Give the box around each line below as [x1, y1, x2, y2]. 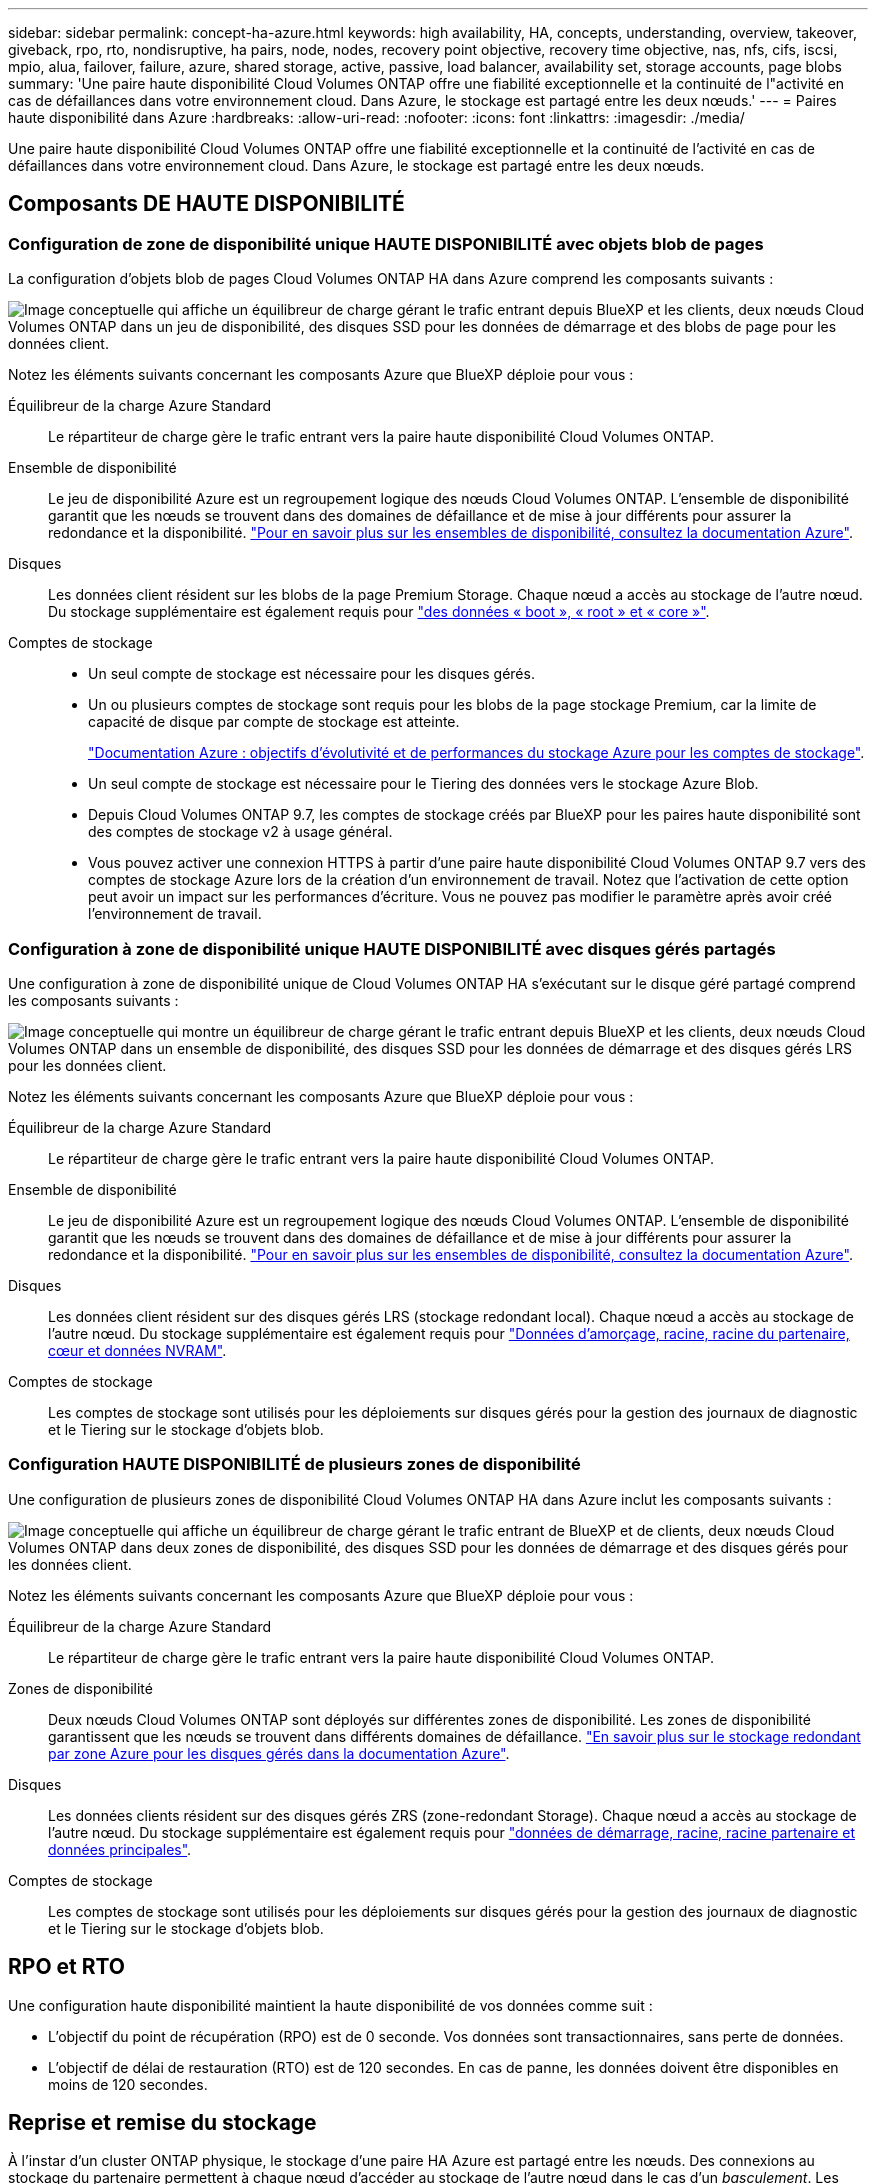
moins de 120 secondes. [48, 2075, 208, 2093]
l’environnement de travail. [88, 905, 262, 923]
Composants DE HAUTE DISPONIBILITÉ [8, 191, 405, 217]
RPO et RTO [8, 1954, 126, 1980]
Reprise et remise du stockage [8, 2109, 317, 2135]
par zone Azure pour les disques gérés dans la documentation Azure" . [48, 1744, 510, 1762]
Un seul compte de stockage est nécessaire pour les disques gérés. [88, 665, 535, 683]
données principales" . [48, 1840, 192, 1858]
